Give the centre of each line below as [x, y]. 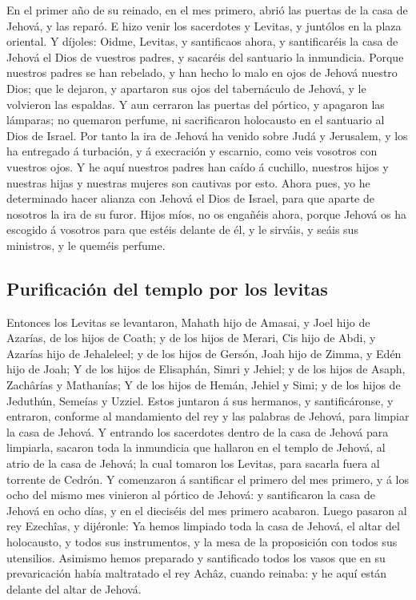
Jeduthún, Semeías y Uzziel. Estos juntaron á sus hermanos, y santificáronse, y [200, 400]
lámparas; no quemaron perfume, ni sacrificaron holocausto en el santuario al [196, 120]
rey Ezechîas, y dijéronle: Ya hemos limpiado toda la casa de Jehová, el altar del [203, 526]
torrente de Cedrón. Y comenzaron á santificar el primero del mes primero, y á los [208, 479]
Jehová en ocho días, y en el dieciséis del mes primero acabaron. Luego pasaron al [207, 510]
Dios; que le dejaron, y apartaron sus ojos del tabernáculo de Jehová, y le [186, 88]
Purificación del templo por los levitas [167, 288]
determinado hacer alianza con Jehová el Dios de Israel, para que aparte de [190, 198]
